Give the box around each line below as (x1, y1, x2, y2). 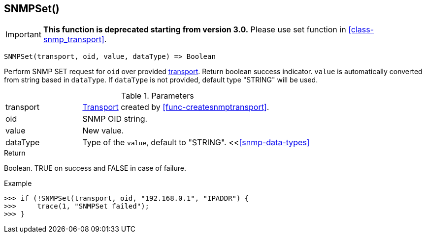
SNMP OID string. (82, 114, 148, 124)
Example (4, 179, 32, 188)
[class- (348, 25, 374, 35)
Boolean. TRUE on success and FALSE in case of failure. (4, 164, 186, 173)
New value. (82, 126, 124, 136)
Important (5, 29, 41, 40)
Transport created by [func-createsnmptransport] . (82, 102, 269, 112)
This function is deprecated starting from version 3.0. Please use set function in (43, 25, 346, 35)
